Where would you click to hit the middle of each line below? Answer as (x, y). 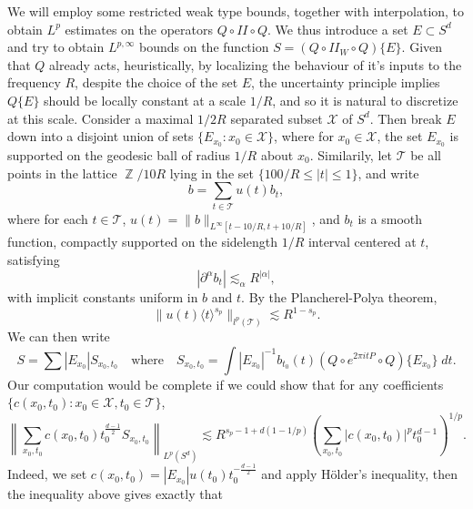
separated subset (277, 118)
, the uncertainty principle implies (346, 82)
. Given (422, 47)
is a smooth (390, 218)
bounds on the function (204, 47)
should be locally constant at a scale (145, 100)
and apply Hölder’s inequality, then (359, 474)
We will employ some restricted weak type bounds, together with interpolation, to (236, 11)
